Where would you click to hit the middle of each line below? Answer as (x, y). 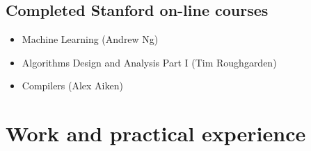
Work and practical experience (156, 133)
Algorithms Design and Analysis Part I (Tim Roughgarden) (149, 62)
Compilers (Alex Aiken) (72, 86)
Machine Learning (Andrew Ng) (90, 39)
